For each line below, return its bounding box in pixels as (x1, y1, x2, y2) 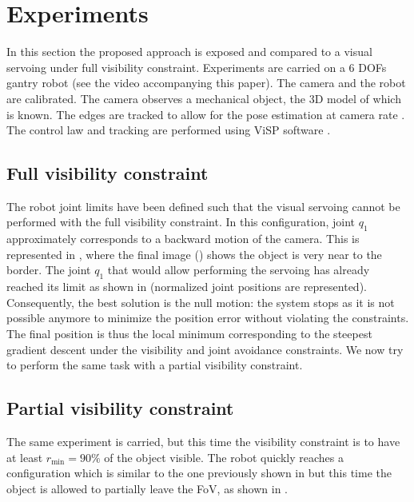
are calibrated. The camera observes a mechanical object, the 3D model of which (6, 90, 401, 106)
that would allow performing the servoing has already (107, 261, 370, 278)
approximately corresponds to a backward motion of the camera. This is (6, 230, 360, 247)
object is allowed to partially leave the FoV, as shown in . (6, 480, 289, 496)
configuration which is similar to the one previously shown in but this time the (6, 464, 392, 481)
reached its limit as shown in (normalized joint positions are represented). (6, 278, 367, 295)
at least (6, 448, 43, 465)
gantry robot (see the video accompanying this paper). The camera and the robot (6, 74, 406, 91)
